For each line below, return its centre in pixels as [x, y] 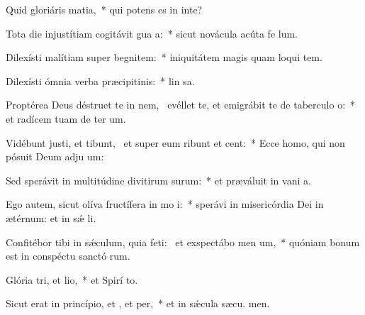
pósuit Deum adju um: [55, 156]
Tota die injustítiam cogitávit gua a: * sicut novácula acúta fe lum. [152, 33]
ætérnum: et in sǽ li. [51, 217]
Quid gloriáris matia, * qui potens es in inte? [104, 9]
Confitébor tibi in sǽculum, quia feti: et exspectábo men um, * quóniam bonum [183, 242]
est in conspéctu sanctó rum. [68, 256]
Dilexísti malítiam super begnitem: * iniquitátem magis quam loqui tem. [164, 57]
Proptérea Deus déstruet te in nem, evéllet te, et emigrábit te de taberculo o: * [181, 105]
